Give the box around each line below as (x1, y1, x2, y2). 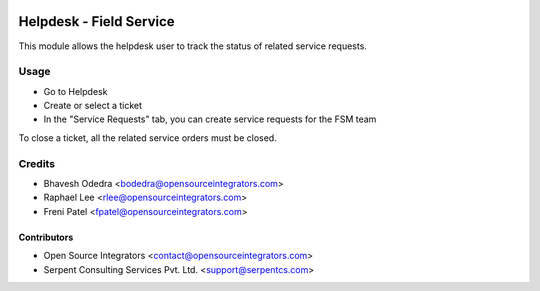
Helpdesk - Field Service (18, 13, 175, 30)
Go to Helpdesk (43, 85, 108, 97)
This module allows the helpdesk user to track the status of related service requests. (18, 40, 367, 52)
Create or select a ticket (43, 100, 143, 112)
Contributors (18, 231, 74, 243)
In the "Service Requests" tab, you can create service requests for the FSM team (43, 113, 377, 125)
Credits (18, 156, 55, 170)
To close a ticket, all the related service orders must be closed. (18, 131, 277, 144)
